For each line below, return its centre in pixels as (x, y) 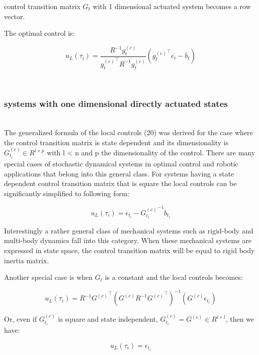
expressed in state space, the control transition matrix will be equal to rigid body (129, 250)
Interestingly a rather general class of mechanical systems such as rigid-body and (129, 230)
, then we (240, 319)
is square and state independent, (108, 319)
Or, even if (20, 319)
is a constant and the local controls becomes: (174, 277)
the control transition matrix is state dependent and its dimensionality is (116, 142)
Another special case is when (49, 277)
